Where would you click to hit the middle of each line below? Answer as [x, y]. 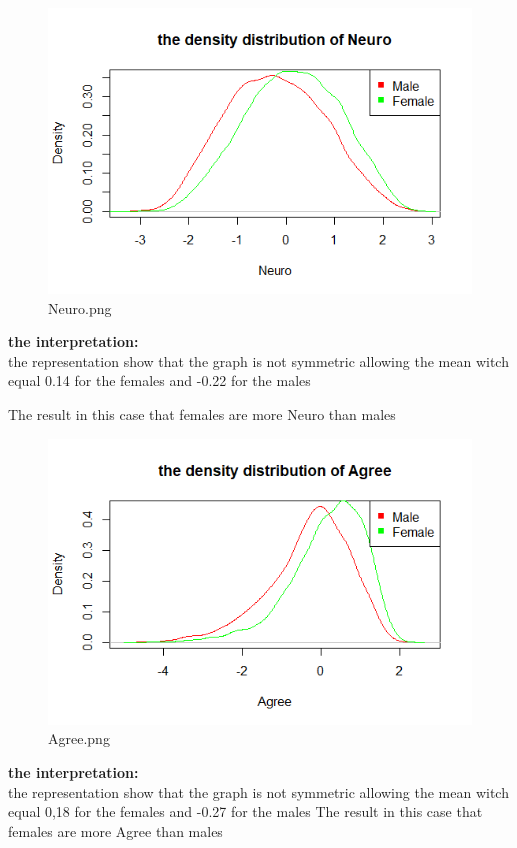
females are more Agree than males [115, 830]
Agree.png [79, 738]
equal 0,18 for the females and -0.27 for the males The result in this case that [245, 811]
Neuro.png [80, 307]
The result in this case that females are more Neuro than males [202, 414]
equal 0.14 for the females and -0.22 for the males [159, 380]
